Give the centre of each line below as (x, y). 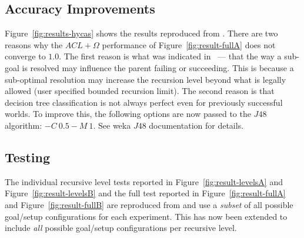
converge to (25, 56)
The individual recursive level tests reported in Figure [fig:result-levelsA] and (144, 181)
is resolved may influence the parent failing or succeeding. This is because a (158, 67)
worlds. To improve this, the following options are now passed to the (128, 114)
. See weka (112, 125)
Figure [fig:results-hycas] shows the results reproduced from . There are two (141, 33)
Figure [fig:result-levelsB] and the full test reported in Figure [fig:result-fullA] (145, 193)
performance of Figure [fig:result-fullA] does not (189, 44)
